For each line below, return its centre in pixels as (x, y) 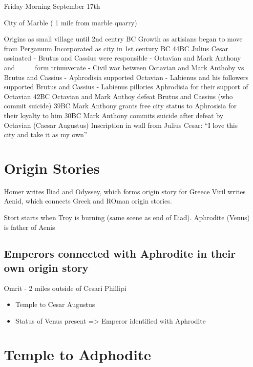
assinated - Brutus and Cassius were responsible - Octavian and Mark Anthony (123, 58)
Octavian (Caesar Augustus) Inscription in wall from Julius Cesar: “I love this (121, 125)
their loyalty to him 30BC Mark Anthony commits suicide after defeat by (114, 115)
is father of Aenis (30, 227)
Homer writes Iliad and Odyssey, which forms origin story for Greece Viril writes (125, 191)
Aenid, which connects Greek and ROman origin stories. (88, 201)
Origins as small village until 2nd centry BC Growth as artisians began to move (123, 39)
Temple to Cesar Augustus (55, 304)
